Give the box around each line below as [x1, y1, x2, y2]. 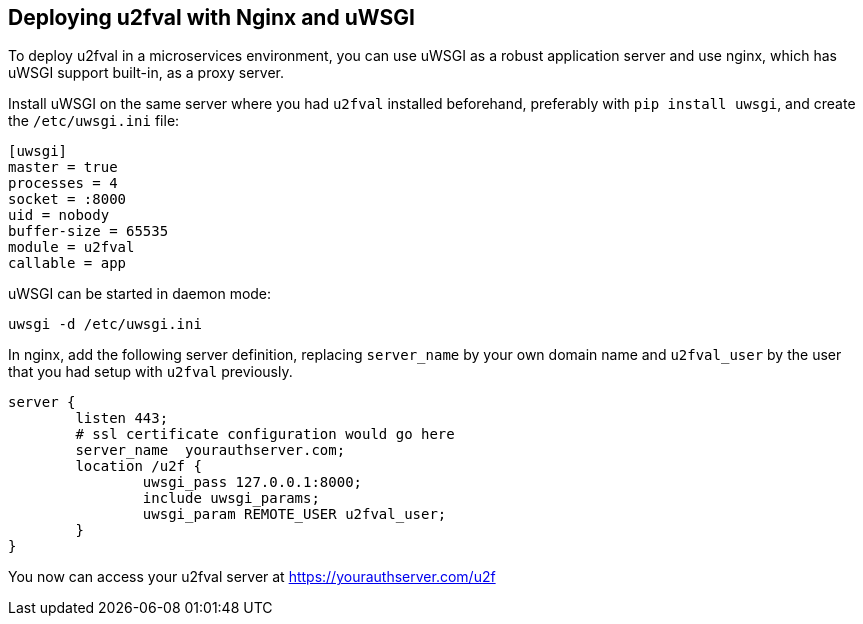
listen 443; [75, 410, 169, 427]
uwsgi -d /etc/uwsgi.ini [8, 316, 202, 333]
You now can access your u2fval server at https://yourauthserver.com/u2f [8, 568, 496, 586]
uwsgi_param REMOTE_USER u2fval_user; [142, 506, 447, 523]
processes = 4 [8, 175, 118, 192]
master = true [8, 159, 118, 176]
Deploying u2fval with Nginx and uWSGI [8, 5, 415, 30]
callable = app [8, 255, 127, 272]
